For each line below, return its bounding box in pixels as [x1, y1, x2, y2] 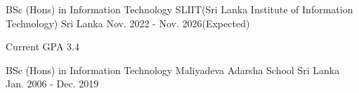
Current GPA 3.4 [6, 39, 79, 54]
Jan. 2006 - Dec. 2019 [6, 76, 99, 91]
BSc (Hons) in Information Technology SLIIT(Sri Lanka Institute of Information [6, 2, 353, 16]
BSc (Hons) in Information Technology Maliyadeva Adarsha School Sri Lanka [6, 62, 340, 77]
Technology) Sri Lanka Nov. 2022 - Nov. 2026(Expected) [6, 15, 250, 30]
